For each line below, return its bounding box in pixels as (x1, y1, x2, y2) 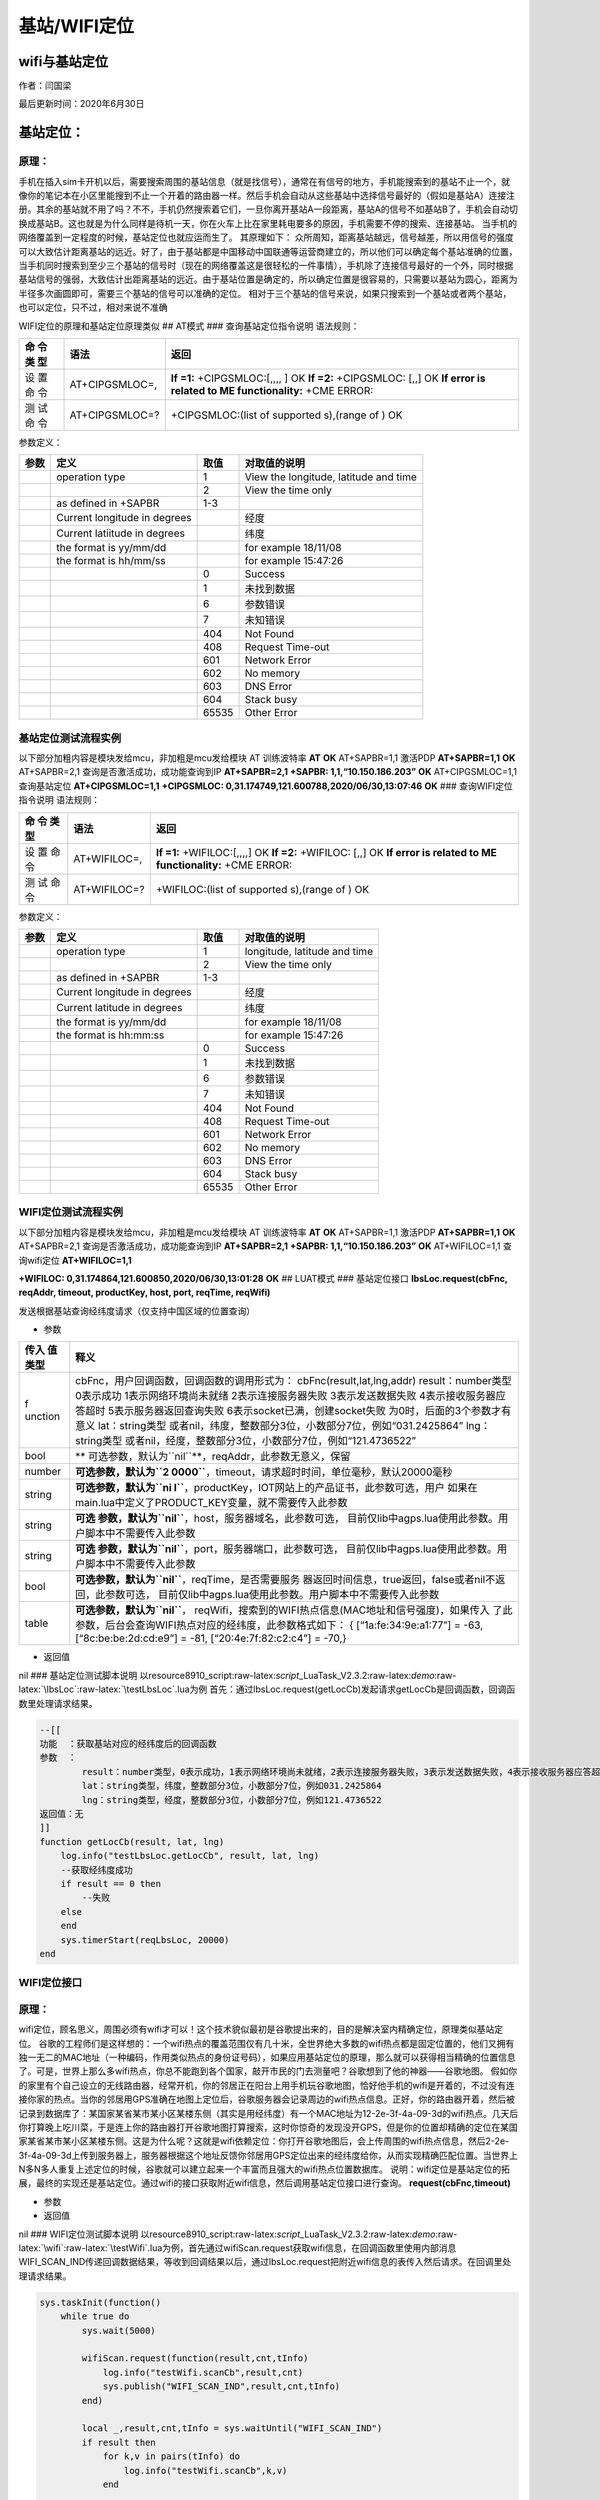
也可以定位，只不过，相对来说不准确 (18, 301, 168, 314)
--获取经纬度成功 (60, 1864, 134, 1875)
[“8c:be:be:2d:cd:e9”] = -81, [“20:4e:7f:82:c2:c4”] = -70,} (75, 1631, 347, 1645)
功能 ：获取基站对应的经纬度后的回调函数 (39, 1738, 217, 1750)
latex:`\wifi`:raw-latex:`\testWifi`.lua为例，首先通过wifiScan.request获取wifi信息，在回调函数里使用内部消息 (18, 2242, 457, 2254)
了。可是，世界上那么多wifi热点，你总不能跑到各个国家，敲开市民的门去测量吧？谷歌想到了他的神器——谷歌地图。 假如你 (18, 2065, 518, 2077)
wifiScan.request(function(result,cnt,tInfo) (81, 2353, 309, 2364)
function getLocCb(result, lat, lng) (39, 1836, 225, 1847)
